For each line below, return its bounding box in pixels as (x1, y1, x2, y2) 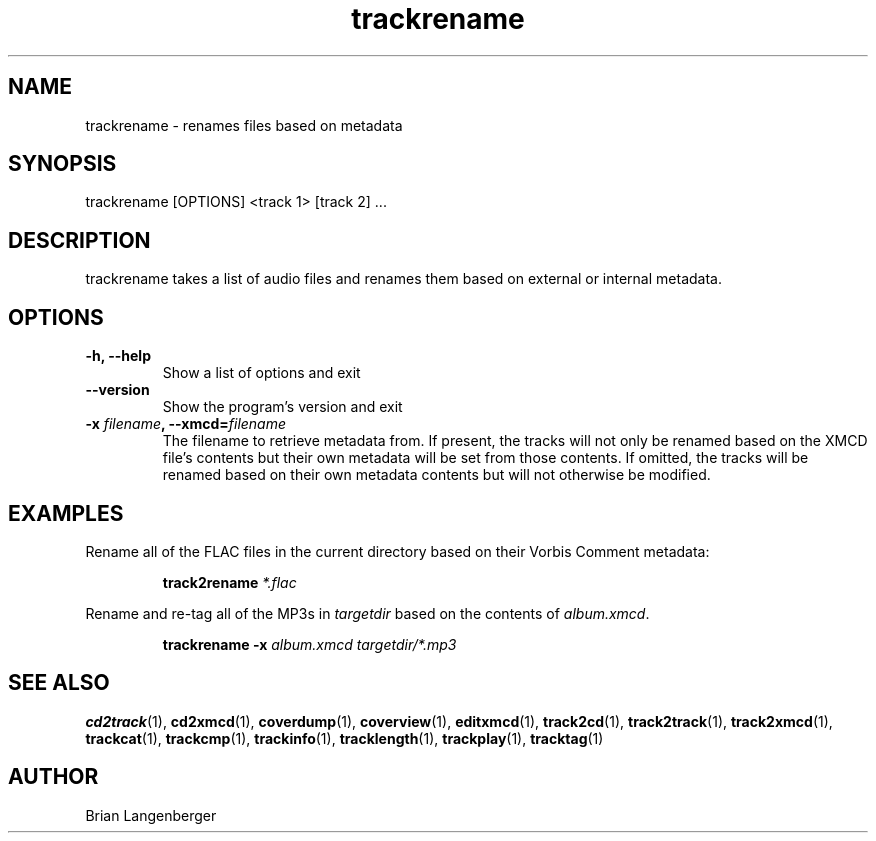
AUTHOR (8, 764, 99, 790)
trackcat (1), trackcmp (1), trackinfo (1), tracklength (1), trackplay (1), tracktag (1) (85, 729, 604, 747)
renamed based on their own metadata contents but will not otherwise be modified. (162, 466, 711, 484)
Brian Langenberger (85, 806, 217, 824)
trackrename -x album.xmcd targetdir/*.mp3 (162, 635, 457, 653)
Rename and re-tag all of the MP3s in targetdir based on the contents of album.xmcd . (85, 604, 650, 622)
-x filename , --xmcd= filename (85, 415, 287, 433)
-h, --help (85, 347, 151, 365)
